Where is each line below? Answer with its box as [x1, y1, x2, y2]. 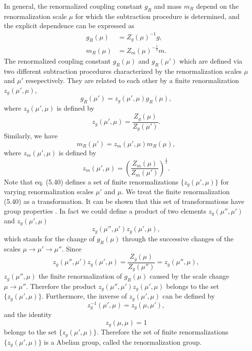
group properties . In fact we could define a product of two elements [4, 205, 206, 216]
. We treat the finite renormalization [121, 186, 230, 197]
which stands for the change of [4, 233, 95, 243]
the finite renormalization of [38, 271, 122, 281]
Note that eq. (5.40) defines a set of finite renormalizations [4, 176, 179, 186]
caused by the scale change [150, 271, 230, 281]
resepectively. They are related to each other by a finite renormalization [25, 75, 239, 85]
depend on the [196, 1, 239, 11]
